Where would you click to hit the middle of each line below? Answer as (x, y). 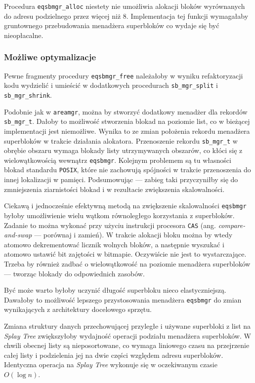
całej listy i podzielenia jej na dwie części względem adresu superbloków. (114, 355)
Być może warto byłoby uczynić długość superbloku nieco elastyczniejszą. (115, 290)
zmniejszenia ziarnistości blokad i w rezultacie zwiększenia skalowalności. (114, 189)
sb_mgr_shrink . (28, 95)
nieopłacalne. (24, 35)
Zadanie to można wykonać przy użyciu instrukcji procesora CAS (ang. (110, 225)
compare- (232, 225)
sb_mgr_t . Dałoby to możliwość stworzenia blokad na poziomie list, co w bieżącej (127, 121)
